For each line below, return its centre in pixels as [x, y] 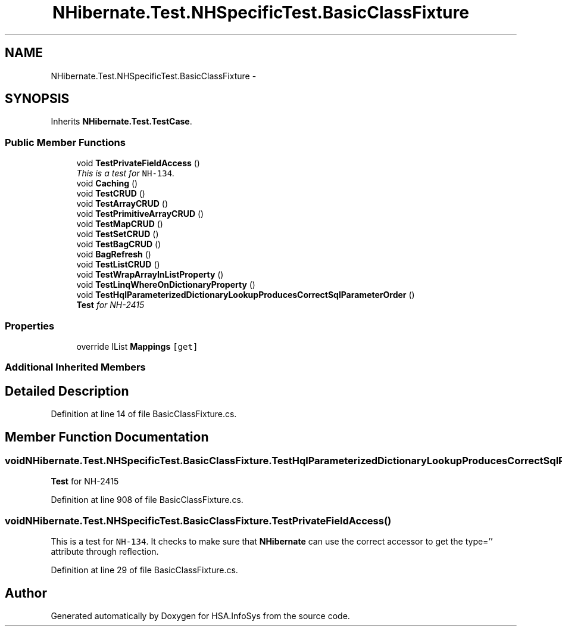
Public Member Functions [65, 142]
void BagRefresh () [114, 254]
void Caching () [107, 184]
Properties [30, 326]
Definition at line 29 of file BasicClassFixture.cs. [144, 570]
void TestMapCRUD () [120, 224]
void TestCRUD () [111, 194]
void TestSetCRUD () [118, 234]
